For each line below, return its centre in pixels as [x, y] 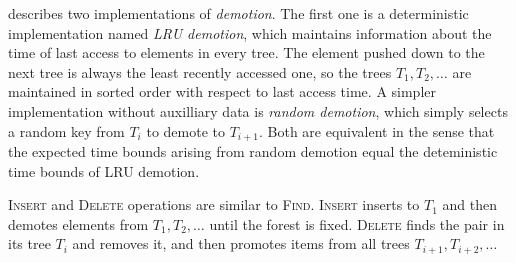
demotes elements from [78, 223]
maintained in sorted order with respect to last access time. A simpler [222, 91]
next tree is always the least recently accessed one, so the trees [200, 71]
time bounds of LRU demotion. [104, 170]
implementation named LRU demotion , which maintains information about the [250, 32]
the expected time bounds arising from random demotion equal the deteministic [253, 151]
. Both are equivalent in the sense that [376, 130]
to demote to [185, 130]
